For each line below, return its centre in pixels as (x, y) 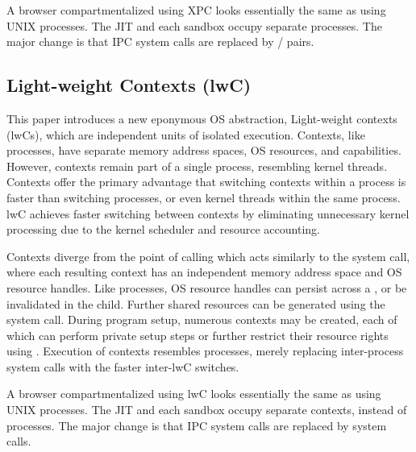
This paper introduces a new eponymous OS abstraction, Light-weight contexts (202, 118)
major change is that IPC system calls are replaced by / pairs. (160, 41)
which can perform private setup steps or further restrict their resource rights (198, 335)
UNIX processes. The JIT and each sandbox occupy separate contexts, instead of (207, 410)
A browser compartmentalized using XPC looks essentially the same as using (196, 10)
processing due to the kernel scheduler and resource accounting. (163, 229)
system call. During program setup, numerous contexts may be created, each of (202, 319)
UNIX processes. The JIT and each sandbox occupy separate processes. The (194, 25)
